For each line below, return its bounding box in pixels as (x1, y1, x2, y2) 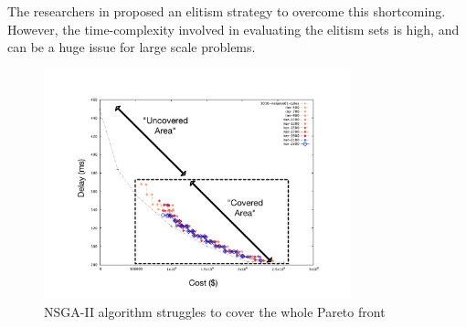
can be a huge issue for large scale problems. (7, 37, 256, 57)
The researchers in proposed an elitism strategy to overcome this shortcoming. (7, 2, 446, 20)
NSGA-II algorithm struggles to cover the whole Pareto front (44, 302, 386, 322)
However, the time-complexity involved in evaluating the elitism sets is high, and (7, 19, 460, 38)
